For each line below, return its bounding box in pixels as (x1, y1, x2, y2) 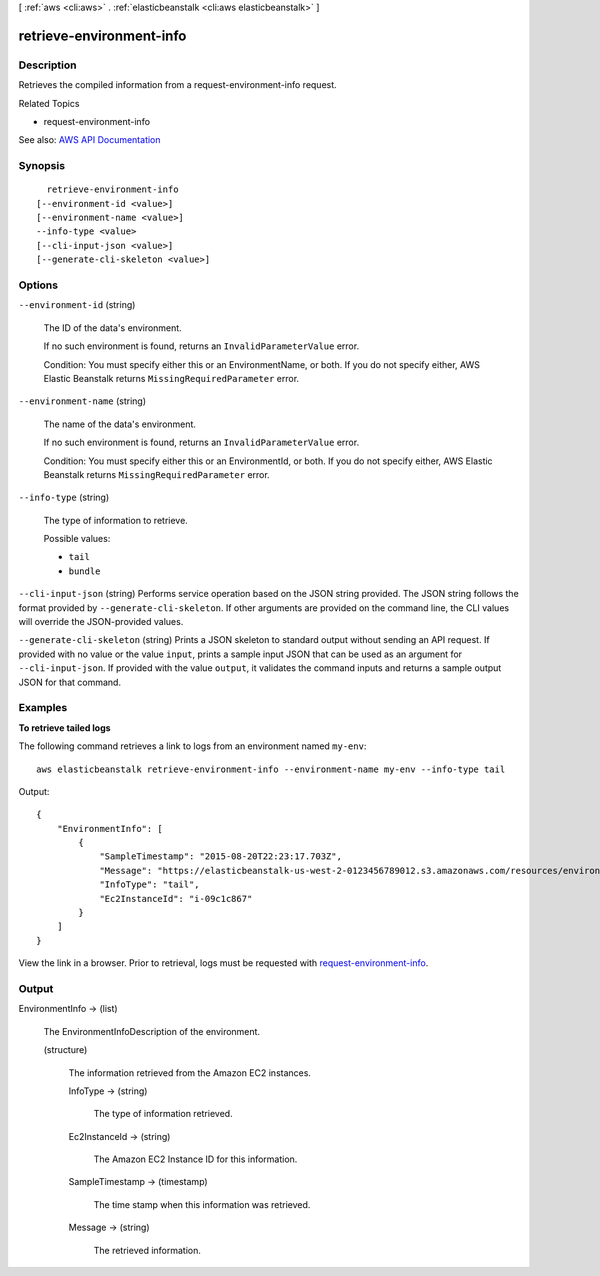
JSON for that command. (18, 676, 122, 688)
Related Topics (18, 97, 80, 109)
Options (18, 278, 59, 292)
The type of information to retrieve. (43, 514, 189, 526)
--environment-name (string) (18, 395, 147, 407)
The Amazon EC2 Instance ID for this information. (93, 1153, 298, 1165)
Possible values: (43, 533, 111, 545)
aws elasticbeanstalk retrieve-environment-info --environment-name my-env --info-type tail (36, 763, 506, 775)
